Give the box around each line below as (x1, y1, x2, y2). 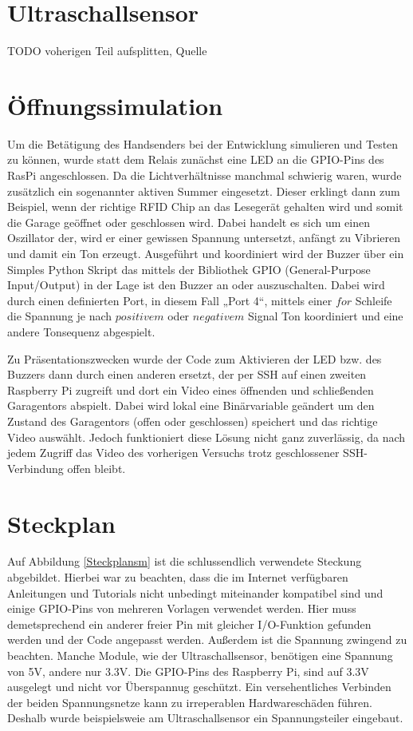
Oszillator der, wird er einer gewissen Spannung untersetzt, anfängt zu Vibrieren (7, 229, 400, 246)
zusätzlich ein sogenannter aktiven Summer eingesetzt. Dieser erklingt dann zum (7, 182, 400, 199)
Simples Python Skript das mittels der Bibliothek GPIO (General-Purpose (7, 260, 371, 277)
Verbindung (7, 459, 64, 476)
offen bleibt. (67, 459, 126, 476)
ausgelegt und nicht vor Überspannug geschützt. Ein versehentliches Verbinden (7, 678, 391, 695)
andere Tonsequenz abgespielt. (7, 323, 155, 340)
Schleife (355, 292, 392, 308)
